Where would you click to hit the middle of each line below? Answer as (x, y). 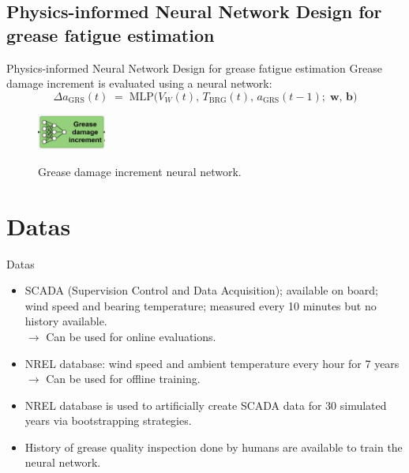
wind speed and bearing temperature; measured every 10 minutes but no (201, 305)
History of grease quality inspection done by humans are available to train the (214, 447)
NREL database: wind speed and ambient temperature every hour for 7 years (212, 363)
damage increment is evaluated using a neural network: (139, 83)
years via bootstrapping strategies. (108, 420)
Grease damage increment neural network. (140, 171)
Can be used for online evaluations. (131, 336)
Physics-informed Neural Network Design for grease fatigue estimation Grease (194, 68)
